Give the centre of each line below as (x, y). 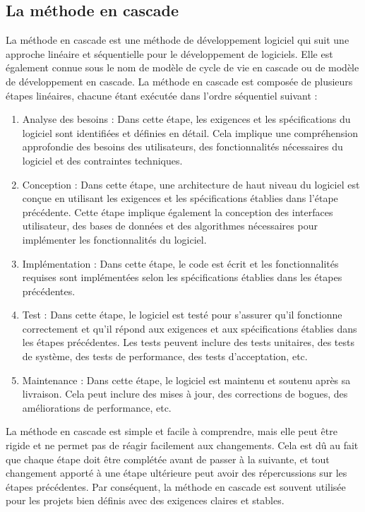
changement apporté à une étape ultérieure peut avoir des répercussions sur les (176, 473)
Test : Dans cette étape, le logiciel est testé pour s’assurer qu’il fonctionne (182, 315)
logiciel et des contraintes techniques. (102, 160)
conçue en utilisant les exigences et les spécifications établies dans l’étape (180, 198)
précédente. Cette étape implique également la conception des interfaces (178, 212)
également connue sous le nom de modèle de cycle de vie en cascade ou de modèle (182, 67)
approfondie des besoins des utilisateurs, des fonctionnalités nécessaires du (182, 147)
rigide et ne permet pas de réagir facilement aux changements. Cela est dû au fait (182, 445)
